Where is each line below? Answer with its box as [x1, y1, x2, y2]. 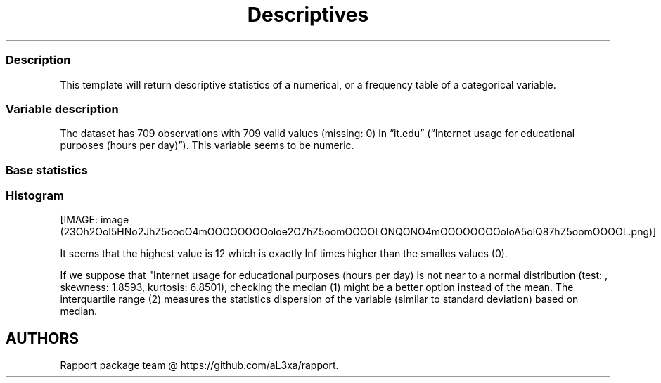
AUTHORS [6, 329, 79, 347]
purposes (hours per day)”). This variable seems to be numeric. [60, 139, 354, 152]
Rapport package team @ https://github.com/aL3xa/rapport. [60, 359, 339, 372]
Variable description [6, 101, 119, 116]
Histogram [6, 188, 64, 202]
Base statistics [6, 162, 88, 177]
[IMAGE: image [60, 214, 129, 226]
